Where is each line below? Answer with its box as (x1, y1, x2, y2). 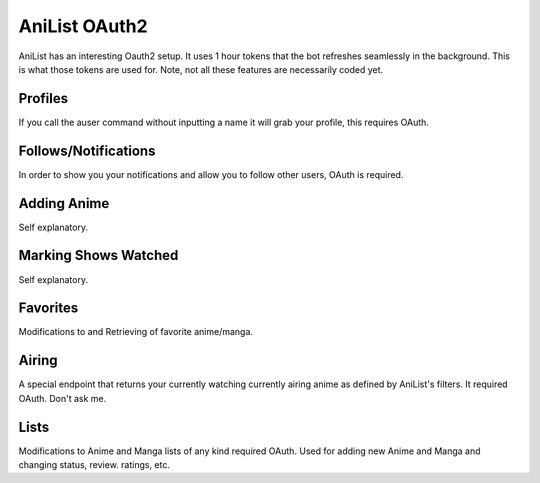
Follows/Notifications (18, 142, 156, 159)
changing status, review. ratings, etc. (18, 459, 170, 471)
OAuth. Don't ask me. (18, 392, 107, 404)
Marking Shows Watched (18, 247, 179, 264)
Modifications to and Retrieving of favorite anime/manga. (18, 326, 254, 338)
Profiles (18, 90, 69, 107)
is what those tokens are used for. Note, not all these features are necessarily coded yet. (18, 63, 384, 75)
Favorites (18, 300, 79, 317)
